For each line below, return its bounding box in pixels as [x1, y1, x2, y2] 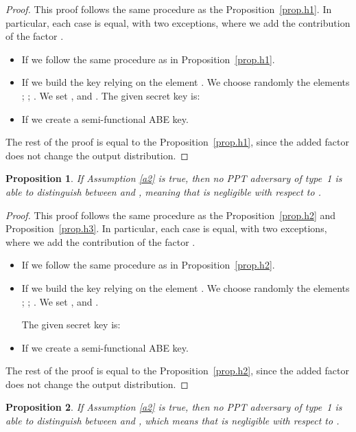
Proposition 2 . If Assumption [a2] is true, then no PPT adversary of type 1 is [5, 400, 342, 414]
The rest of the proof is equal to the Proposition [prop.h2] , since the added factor [5, 363, 349, 378]
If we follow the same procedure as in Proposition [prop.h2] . [21, 258, 275, 272]
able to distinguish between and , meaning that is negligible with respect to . [5, 184, 321, 198]
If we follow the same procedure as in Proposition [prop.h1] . [21, 52, 275, 66]
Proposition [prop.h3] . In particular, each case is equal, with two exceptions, [5, 221, 327, 236]
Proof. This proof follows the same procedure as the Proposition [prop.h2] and [5, 207, 336, 222]
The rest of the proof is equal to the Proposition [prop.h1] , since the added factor [5, 135, 349, 149]
